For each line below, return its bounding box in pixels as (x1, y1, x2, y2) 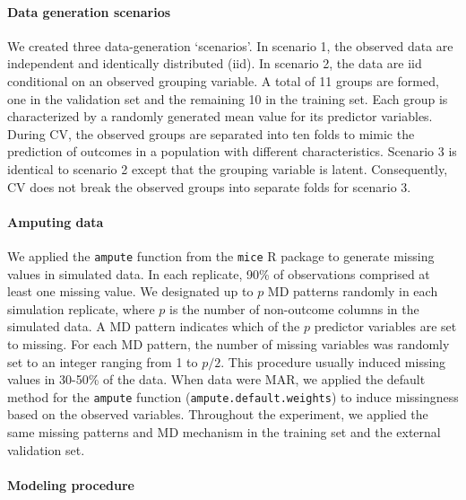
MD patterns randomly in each (267, 282, 438, 301)
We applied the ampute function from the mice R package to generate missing (7, 246, 435, 265)
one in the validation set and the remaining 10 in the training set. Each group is (7, 89, 448, 108)
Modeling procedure (7, 475, 134, 494)
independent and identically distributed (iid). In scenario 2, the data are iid (7, 54, 422, 73)
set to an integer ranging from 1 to (7, 352, 198, 371)
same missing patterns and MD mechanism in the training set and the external (7, 423, 441, 441)
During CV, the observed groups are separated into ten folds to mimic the (7, 124, 415, 143)
